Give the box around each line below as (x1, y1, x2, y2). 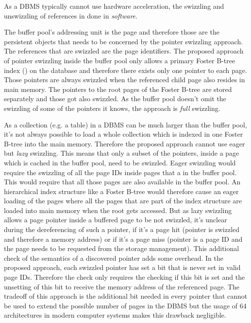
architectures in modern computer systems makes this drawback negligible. (4, 310, 226, 320)
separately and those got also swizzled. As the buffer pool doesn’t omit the (4, 93, 226, 104)
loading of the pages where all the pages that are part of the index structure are (4, 196, 242, 206)
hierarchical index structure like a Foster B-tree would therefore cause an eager (4, 186, 239, 196)
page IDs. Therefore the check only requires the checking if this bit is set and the (4, 272, 245, 282)
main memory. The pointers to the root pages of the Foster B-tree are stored (4, 84, 232, 94)
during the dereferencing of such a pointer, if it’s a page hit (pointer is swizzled (4, 224, 240, 234)
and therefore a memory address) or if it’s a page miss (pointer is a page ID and (4, 233, 243, 244)
